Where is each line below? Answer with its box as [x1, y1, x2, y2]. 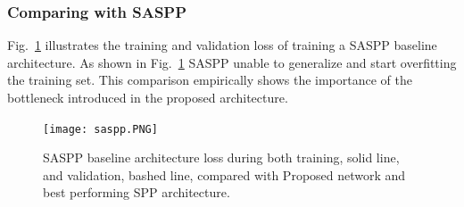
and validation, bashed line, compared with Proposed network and [43, 165, 406, 184]
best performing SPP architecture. [43, 183, 230, 202]
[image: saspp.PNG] [43, 122, 158, 136]
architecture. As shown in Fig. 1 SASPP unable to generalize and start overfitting [7, 53, 457, 71]
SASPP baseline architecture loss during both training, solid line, [43, 148, 400, 167]
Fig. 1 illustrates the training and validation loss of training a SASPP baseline [7, 36, 437, 54]
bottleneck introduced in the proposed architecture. [7, 88, 288, 106]
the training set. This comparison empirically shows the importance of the [7, 70, 412, 89]
